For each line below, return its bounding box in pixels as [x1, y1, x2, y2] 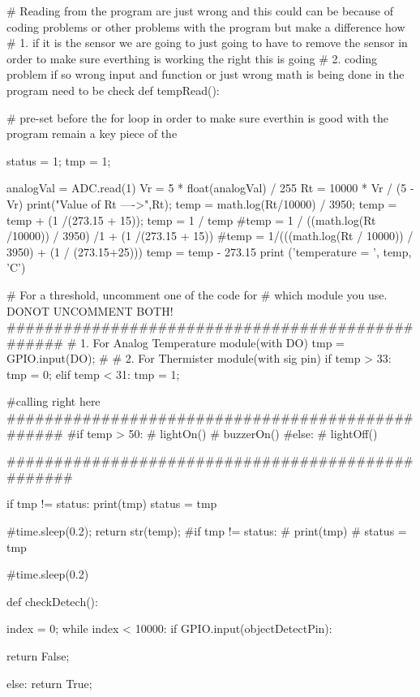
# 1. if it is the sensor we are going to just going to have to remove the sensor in [6, 34, 408, 51]
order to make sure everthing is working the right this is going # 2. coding [6, 49, 378, 67]
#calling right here [6, 393, 101, 410]
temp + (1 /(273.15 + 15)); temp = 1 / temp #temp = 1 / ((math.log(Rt [6, 211, 376, 228]
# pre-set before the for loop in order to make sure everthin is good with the [6, 109, 389, 126]
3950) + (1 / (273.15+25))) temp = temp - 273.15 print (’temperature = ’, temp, [6, 243, 412, 260]
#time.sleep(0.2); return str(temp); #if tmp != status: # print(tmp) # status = [6, 523, 407, 540]
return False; [6, 648, 70, 664]
